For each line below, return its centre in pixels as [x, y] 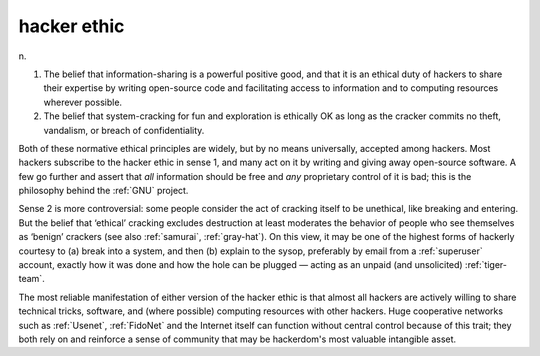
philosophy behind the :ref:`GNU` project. [103, 191]
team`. [31, 279]
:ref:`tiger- [486, 265]
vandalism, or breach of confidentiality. [124, 130]
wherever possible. [83, 102]
